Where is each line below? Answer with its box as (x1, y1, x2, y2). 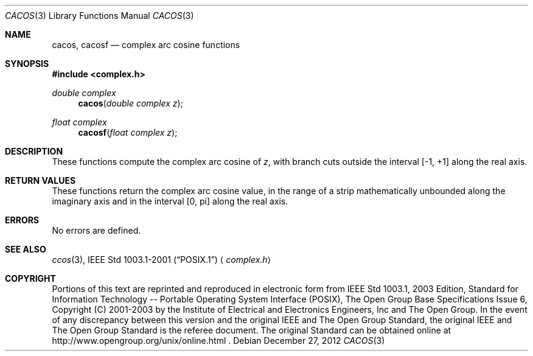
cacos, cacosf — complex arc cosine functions (52, 40, 240, 50)
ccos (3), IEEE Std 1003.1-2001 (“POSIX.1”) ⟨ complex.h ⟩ (52, 254, 271, 265)
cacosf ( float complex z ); (78, 127, 178, 138)
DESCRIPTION (5, 146, 63, 156)
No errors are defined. (52, 225, 141, 236)
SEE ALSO (5, 244, 46, 254)
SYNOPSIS (5, 58, 49, 69)
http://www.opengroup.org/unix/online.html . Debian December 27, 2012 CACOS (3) (52, 335, 385, 346)
